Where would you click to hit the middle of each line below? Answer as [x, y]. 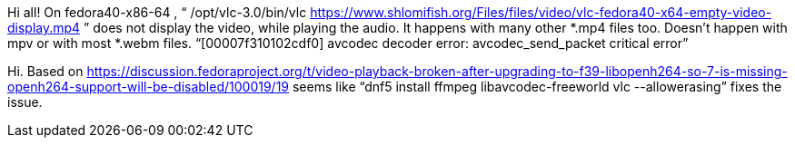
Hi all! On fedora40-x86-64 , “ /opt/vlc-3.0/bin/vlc [157, 12]
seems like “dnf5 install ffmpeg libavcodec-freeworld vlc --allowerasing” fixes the [537, 87]
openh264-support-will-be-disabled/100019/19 [149, 87]
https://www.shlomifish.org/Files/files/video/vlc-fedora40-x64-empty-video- [541, 12]
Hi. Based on [45, 71]
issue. [25, 102]
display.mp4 [44, 28]
